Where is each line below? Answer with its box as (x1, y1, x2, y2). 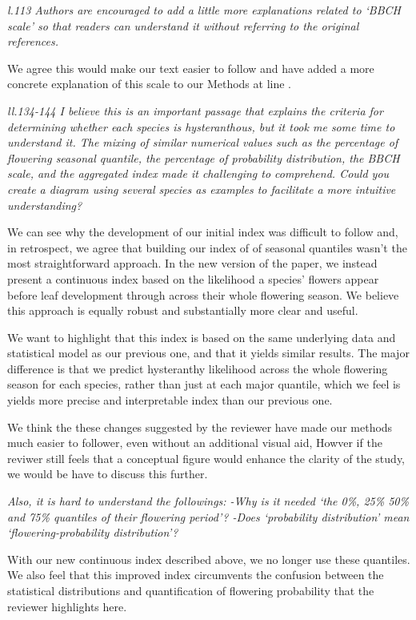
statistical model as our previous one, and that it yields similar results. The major (7, 344, 410, 361)
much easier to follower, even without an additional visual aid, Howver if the (7, 434, 382, 451)
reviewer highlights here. (7, 598, 127, 614)
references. (7, 33, 59, 50)
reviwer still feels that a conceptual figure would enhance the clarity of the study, (7, 449, 405, 466)
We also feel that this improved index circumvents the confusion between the (7, 566, 384, 583)
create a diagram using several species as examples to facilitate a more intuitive (7, 180, 396, 197)
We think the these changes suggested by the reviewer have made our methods (7, 418, 393, 435)
